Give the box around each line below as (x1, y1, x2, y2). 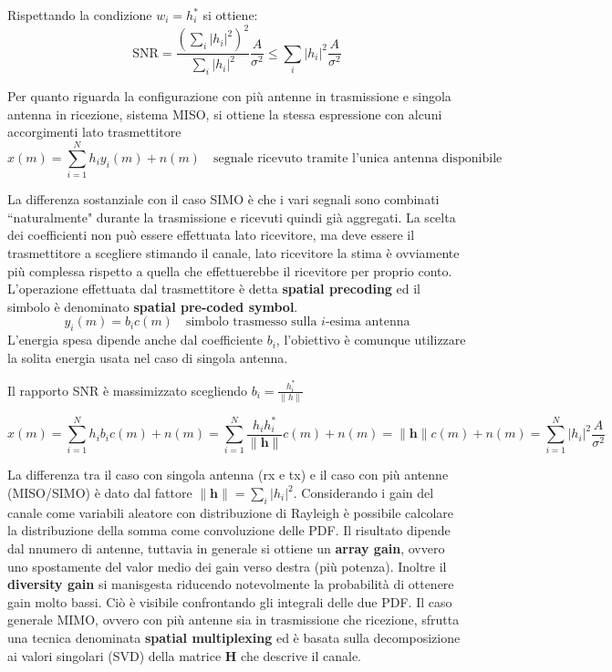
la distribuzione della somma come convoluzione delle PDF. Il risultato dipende (7, 521, 451, 540)
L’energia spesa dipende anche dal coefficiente (7, 330, 263, 349)
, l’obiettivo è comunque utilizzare (275, 330, 466, 349)
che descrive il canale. (241, 646, 361, 665)
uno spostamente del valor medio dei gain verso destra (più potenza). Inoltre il (7, 556, 447, 575)
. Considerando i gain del (293, 483, 434, 502)
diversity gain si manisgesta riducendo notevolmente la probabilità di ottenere (7, 574, 454, 594)
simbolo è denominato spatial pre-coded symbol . (7, 296, 298, 315)
